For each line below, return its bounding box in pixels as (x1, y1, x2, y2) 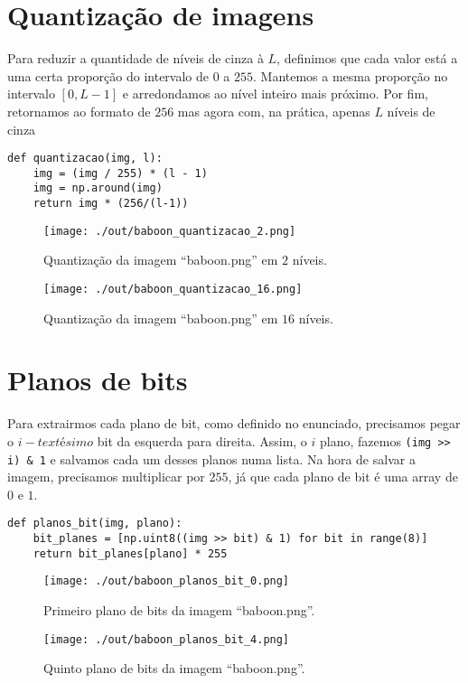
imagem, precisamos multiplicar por (7, 467, 205, 486)
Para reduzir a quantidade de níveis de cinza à (7, 49, 264, 68)
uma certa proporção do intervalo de (7, 66, 209, 85)
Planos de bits (7, 361, 188, 398)
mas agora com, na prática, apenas (177, 101, 370, 120)
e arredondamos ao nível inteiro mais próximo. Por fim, (122, 84, 428, 103)
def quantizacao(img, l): (7, 152, 163, 165)
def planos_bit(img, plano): (7, 517, 183, 530)
